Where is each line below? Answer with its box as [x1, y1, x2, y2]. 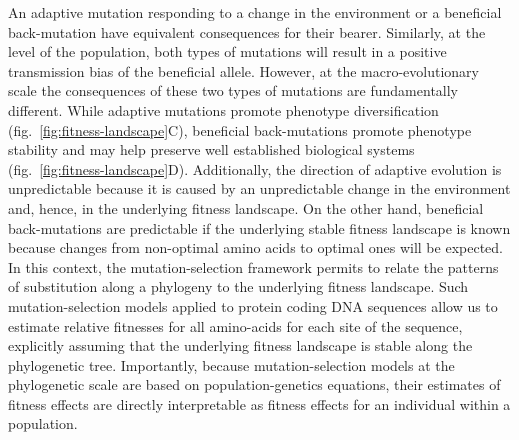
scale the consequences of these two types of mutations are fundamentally [8, 80, 459, 101]
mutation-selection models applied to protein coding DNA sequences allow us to [8, 295, 498, 316]
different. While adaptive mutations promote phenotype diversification [8, 99, 439, 120]
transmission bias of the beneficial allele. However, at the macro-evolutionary [8, 60, 480, 81]
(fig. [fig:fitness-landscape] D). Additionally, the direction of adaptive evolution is [8, 158, 502, 179]
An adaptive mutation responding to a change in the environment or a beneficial [8, 2, 502, 22]
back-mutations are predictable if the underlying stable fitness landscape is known [8, 217, 511, 238]
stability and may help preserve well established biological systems [8, 139, 415, 160]
